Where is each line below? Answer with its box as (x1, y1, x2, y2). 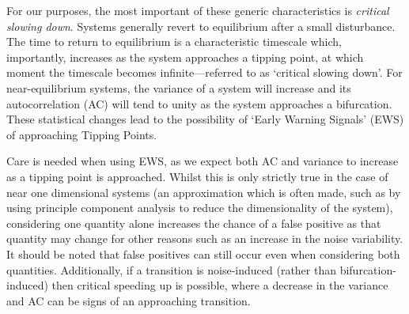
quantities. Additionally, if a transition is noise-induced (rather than (6, 261, 337, 278)
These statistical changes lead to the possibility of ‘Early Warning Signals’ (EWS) (6, 111, 404, 127)
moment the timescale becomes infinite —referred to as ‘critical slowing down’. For (6, 64, 403, 81)
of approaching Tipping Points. (6, 126, 157, 142)
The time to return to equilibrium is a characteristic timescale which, (6, 33, 342, 50)
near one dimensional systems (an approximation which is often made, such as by (6, 183, 401, 200)
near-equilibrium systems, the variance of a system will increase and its (6, 79, 351, 96)
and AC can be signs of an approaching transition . (6, 292, 251, 308)
